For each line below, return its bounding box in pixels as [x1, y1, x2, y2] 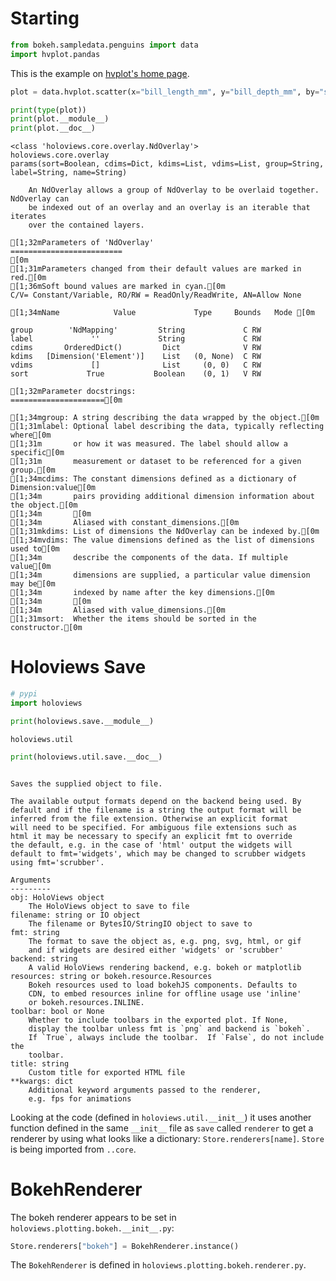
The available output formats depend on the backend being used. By [10, 796, 302, 806]
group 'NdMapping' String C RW [10, 325, 262, 336]
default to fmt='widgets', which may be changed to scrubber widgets [10, 848, 307, 859]
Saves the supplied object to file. [10, 778, 163, 789]
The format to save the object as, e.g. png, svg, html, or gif [28, 936, 302, 946]
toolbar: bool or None [10, 1006, 105, 1016]
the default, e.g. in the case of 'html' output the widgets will [10, 840, 293, 850]
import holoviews [10, 698, 83, 708]
